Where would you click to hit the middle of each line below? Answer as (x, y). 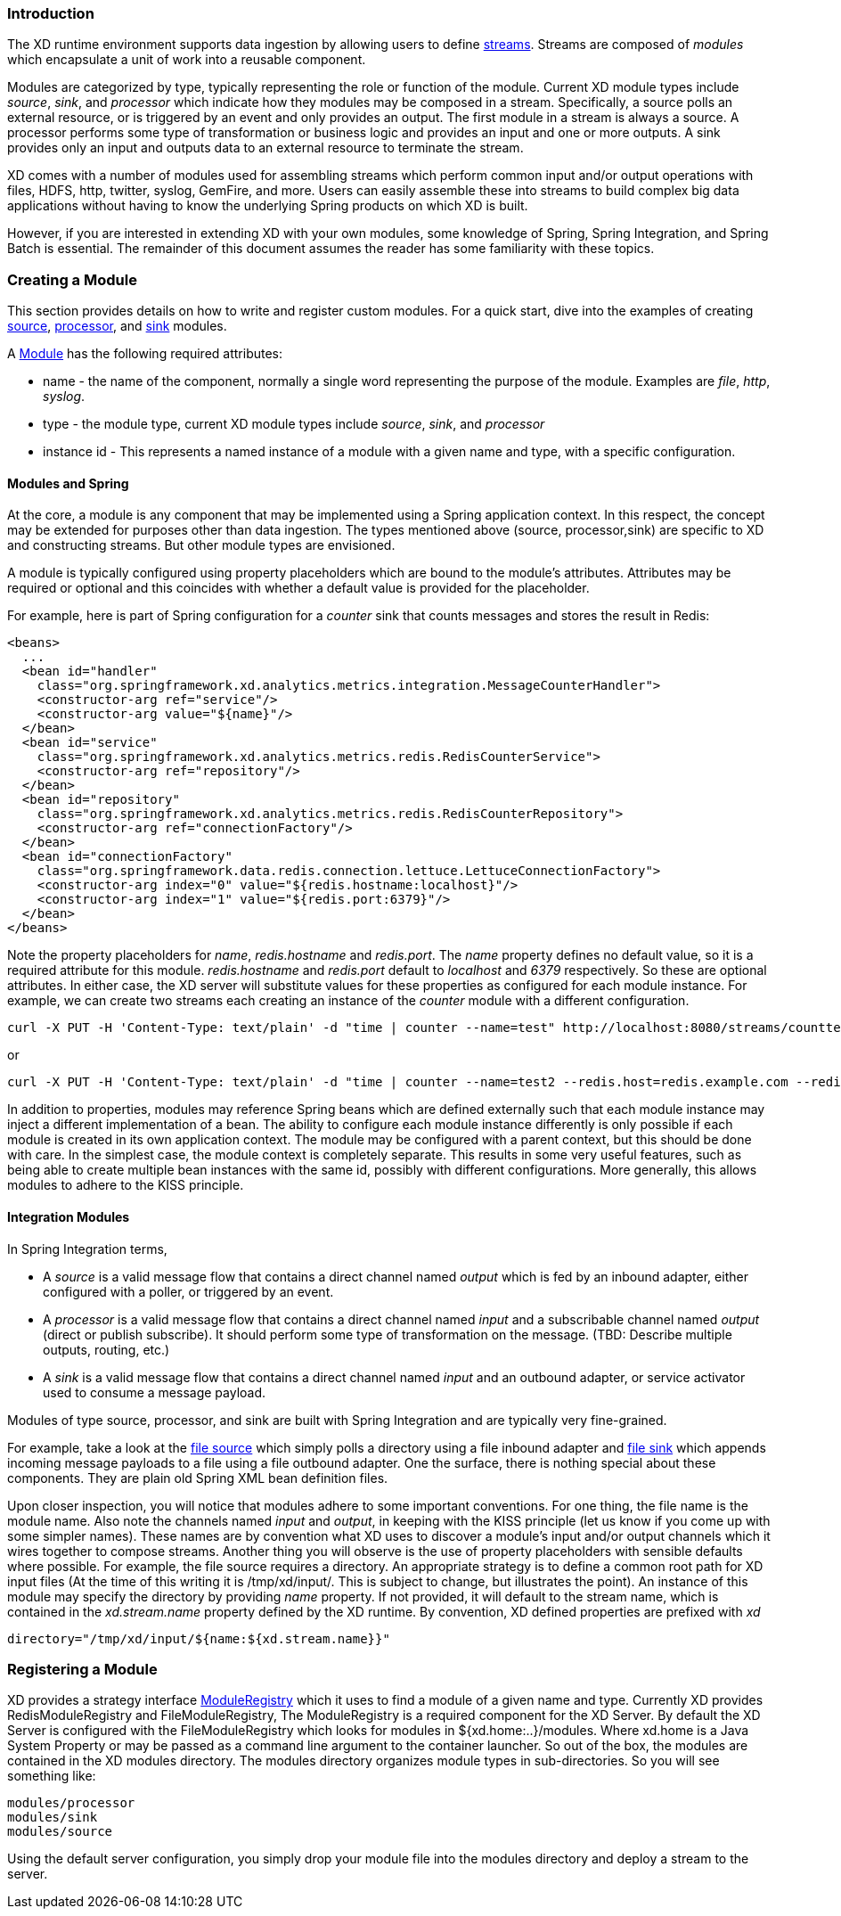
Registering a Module (82, 1669)
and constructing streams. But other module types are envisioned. (201, 545)
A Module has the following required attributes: (145, 354)
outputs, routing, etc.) (106, 1349)
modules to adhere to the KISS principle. (126, 1185)
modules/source (60, 1832)
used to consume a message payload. (155, 1392)
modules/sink (53, 1818)
